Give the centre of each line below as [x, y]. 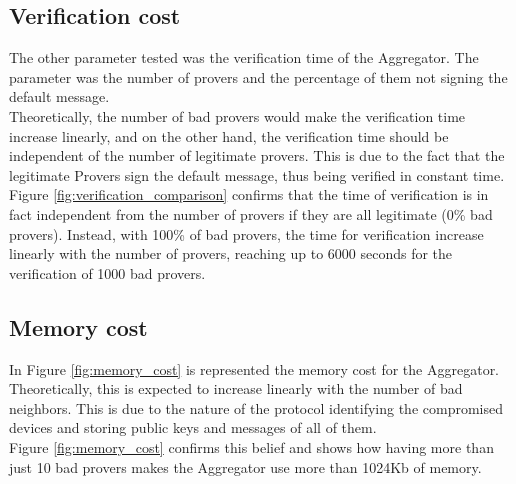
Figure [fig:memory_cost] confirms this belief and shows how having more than [251, 446]
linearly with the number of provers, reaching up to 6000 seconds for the [231, 253]
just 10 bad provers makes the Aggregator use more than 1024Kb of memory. [245, 466]
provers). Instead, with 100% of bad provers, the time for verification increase [246, 233]
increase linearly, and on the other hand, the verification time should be [229, 135]
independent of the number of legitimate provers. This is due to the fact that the [257, 155]
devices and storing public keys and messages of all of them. [193, 427]
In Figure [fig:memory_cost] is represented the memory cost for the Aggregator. [254, 368]
